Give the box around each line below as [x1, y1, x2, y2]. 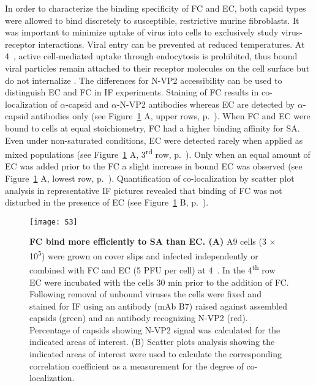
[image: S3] [29, 217, 78, 226]
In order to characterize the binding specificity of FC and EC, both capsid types [5, 2, 306, 14]
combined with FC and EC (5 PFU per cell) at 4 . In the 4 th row [29, 262, 276, 276]
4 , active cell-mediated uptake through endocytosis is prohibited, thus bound [5, 50, 298, 62]
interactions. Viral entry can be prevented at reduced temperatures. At [38, 37, 305, 50]
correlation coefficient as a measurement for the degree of [29, 359, 244, 372]
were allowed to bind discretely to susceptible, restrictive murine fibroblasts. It [5, 13, 299, 26]
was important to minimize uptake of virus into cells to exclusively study [5, 26, 279, 39]
